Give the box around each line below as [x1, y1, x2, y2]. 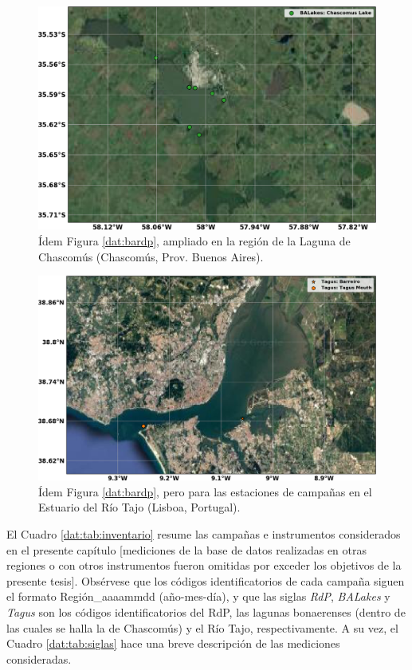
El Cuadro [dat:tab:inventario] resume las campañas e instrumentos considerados [6, 526, 401, 542]
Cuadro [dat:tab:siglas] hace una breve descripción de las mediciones [6, 635, 340, 652]
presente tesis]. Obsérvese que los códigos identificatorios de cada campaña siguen [6, 572, 405, 589]
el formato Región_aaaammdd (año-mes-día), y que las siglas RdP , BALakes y [6, 588, 390, 605]
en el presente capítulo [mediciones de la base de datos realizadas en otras [6, 541, 367, 558]
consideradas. [6, 650, 72, 667]
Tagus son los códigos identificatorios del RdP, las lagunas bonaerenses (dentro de [6, 603, 406, 620]
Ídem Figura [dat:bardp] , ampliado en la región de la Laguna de [38, 232, 351, 249]
